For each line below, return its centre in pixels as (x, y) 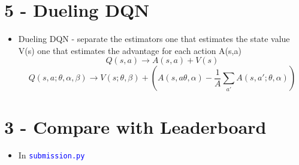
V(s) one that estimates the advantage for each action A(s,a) (130, 50)
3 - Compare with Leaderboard (135, 126)
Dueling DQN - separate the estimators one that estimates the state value (154, 39)
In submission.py (52, 155)
